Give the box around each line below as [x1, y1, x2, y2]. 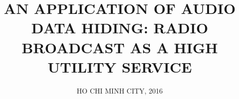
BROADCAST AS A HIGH [21, 37, 218, 57]
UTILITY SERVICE [47, 56, 192, 77]
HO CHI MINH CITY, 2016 [76, 85, 163, 96]
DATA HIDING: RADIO [31, 17, 209, 38]
